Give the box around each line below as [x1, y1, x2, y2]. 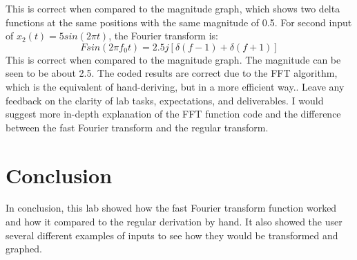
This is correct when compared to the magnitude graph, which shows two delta [6, 1, 340, 15]
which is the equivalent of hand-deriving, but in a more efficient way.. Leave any [6, 79, 345, 93]
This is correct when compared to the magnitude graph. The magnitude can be [6, 52, 341, 66]
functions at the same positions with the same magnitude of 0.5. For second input [6, 15, 352, 29]
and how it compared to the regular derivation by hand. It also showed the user [6, 214, 342, 229]
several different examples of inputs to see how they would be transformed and [6, 228, 338, 242]
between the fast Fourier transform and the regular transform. [6, 120, 269, 134]
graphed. [6, 241, 42, 256]
